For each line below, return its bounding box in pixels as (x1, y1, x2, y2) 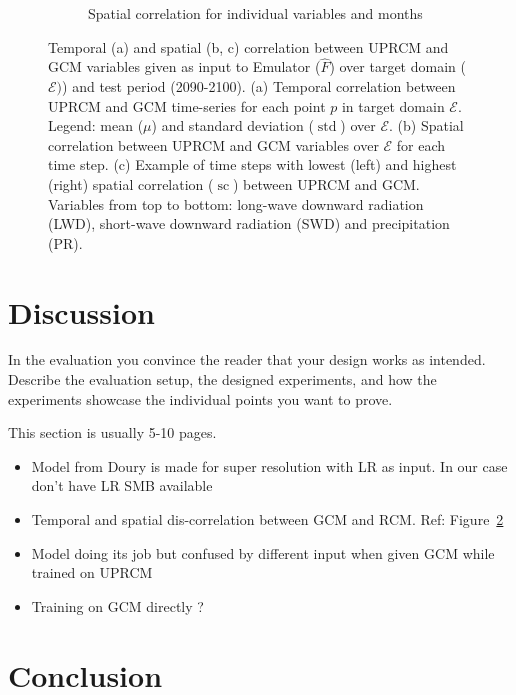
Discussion (8, 291, 155, 332)
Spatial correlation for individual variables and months (88, 3, 423, 23)
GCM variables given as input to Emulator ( (48, 56, 321, 77)
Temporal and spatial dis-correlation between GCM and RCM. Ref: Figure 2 (31, 509, 504, 530)
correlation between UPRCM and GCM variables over (48, 134, 379, 155)
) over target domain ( (329, 56, 466, 77)
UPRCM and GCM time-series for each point (48, 95, 326, 116)
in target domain (341, 95, 445, 116)
